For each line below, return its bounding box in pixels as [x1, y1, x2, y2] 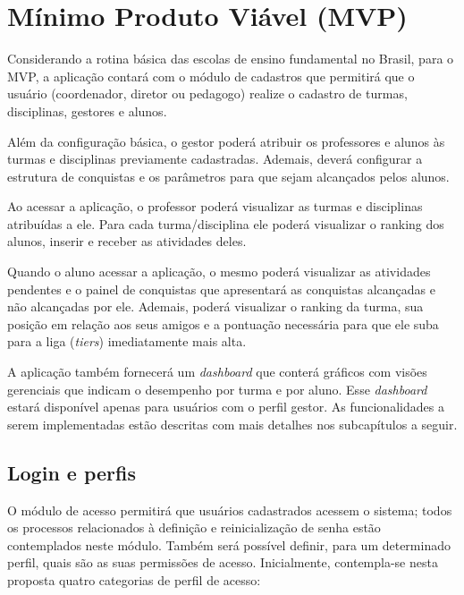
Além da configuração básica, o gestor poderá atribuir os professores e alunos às [7, 132, 445, 150]
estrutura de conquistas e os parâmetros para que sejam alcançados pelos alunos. [7, 166, 450, 185]
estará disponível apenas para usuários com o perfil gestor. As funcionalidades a [7, 397, 444, 416]
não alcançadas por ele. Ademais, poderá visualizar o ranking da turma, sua [7, 297, 424, 316]
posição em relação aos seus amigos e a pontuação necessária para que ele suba [7, 314, 439, 333]
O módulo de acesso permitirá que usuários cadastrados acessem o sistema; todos [7, 500, 452, 519]
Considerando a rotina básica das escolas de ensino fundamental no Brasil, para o [7, 49, 454, 68]
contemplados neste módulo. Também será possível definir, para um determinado [7, 535, 451, 554]
